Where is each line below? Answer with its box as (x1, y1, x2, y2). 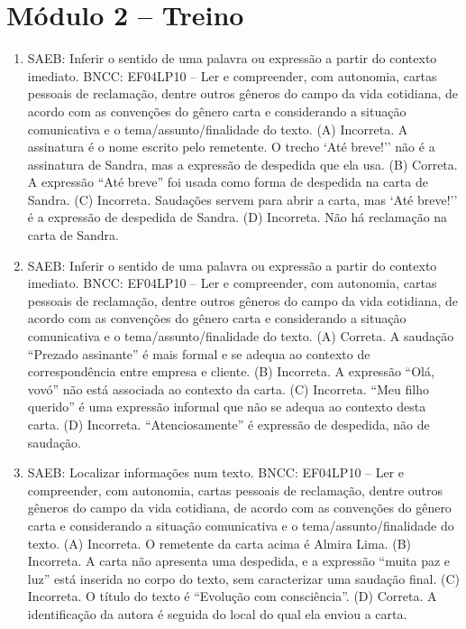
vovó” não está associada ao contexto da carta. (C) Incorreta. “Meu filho (27, 379, 429, 398)
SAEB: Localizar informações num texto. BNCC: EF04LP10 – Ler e (27, 463, 405, 482)
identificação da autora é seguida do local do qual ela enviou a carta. (27, 604, 407, 623)
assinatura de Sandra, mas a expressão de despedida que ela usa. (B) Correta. (27, 154, 458, 173)
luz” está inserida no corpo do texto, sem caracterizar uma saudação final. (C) (27, 569, 460, 587)
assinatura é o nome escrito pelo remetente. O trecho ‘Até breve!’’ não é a (27, 137, 435, 156)
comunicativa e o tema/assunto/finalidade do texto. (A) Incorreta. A (27, 119, 408, 138)
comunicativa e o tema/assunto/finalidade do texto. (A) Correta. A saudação (27, 327, 454, 346)
